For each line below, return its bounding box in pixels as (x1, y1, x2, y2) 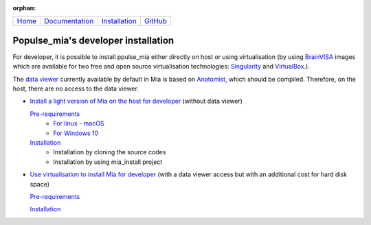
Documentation (44, 16, 94, 26)
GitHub (144, 16, 168, 26)
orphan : (12, 4, 36, 12)
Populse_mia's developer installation (12, 34, 175, 46)
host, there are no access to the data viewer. (12, 84, 139, 93)
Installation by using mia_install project (53, 158, 163, 166)
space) (30, 180, 50, 188)
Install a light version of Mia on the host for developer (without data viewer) (30, 97, 243, 106)
